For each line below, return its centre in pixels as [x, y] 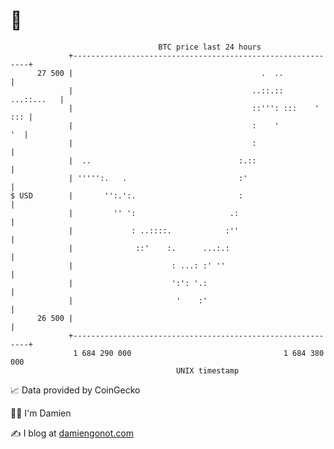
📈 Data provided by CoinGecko [75, 390]
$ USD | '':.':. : [127, 195]
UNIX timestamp [207, 370]
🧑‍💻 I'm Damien [41, 413]
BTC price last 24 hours [210, 47]
